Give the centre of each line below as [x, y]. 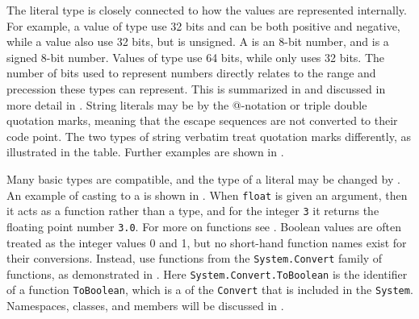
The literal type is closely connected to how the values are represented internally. [207, 10]
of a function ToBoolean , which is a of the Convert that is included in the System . [210, 290]
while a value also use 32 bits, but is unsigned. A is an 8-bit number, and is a [198, 41]
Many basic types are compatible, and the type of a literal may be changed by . [203, 178]
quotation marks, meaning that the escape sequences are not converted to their [202, 120]
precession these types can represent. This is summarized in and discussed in [196, 88]
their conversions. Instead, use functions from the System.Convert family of [195, 258]
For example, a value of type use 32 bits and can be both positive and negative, [203, 25]
